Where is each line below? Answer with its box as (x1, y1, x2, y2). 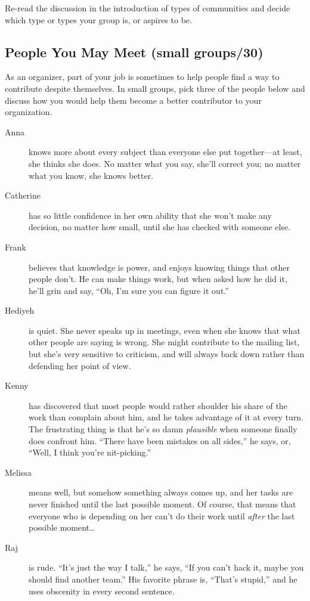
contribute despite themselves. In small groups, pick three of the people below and (5, 82, 305, 94)
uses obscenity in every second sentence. (29, 584, 175, 597)
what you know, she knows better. (29, 169, 154, 181)
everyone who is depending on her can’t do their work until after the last (29, 509, 295, 522)
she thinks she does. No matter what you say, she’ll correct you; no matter (29, 157, 301, 169)
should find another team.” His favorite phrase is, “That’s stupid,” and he (29, 572, 297, 585)
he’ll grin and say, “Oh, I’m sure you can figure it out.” (29, 284, 229, 296)
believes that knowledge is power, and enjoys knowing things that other (29, 261, 290, 273)
